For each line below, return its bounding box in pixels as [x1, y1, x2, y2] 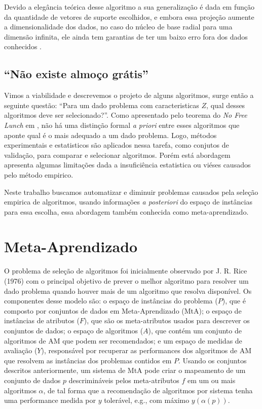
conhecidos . [4, 41, 42, 52]
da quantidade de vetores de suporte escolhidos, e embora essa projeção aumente [4, 11, 254, 22]
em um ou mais [188, 374, 236, 385]
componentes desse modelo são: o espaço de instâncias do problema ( [4, 295, 218, 306]
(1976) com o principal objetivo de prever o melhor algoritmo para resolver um [4, 276, 249, 286]
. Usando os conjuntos [178, 355, 247, 365]
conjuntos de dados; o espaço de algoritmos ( [4, 325, 143, 335]
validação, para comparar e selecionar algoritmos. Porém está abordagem [4, 149, 231, 160]
